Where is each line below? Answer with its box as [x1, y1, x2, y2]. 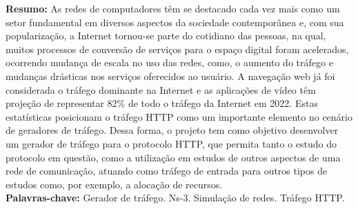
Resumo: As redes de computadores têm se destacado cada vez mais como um [6, 1, 340, 15]
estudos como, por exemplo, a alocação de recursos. [6, 177, 223, 191]
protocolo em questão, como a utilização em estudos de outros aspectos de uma [6, 150, 341, 164]
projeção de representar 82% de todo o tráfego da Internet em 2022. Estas [6, 96, 318, 110]
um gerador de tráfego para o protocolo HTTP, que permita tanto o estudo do [6, 136, 337, 150]
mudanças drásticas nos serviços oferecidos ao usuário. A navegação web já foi [6, 68, 335, 83]
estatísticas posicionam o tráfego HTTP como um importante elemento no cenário [6, 109, 353, 123]
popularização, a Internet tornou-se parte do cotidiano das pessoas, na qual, [6, 28, 326, 43]
